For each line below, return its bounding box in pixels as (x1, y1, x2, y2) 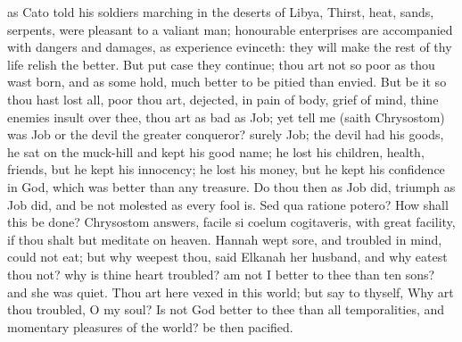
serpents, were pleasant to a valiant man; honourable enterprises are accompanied (7, 20, 453, 38)
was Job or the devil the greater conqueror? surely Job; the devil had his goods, (7, 125, 444, 144)
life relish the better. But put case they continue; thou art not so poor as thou (7, 54, 435, 73)
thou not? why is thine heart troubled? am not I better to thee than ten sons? (7, 264, 435, 283)
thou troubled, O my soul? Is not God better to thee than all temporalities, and (7, 300, 445, 319)
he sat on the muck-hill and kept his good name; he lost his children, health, (7, 142, 425, 161)
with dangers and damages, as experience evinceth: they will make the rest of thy (7, 38, 452, 56)
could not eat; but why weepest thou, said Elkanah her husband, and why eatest (7, 247, 448, 266)
